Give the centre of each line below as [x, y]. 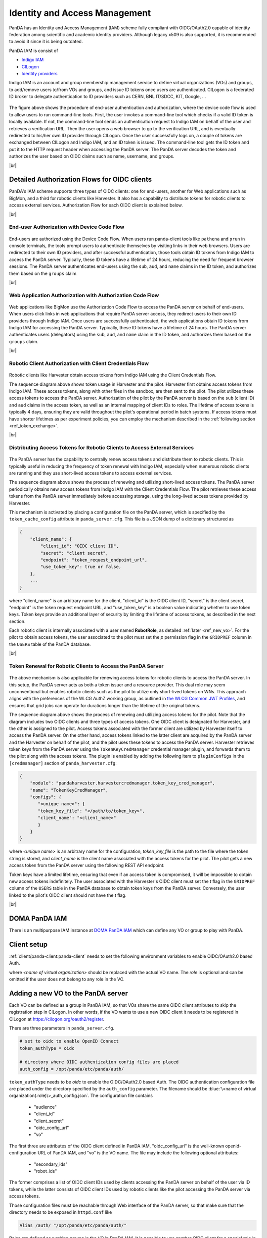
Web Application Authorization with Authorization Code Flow [84, 295]
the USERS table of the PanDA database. [50, 644]
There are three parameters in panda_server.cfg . [62, 1028]
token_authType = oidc [47, 1048]
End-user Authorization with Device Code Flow [67, 227]
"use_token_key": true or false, [81, 567]
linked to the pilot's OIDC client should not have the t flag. [68, 895]
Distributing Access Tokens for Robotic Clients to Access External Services [101, 448]
